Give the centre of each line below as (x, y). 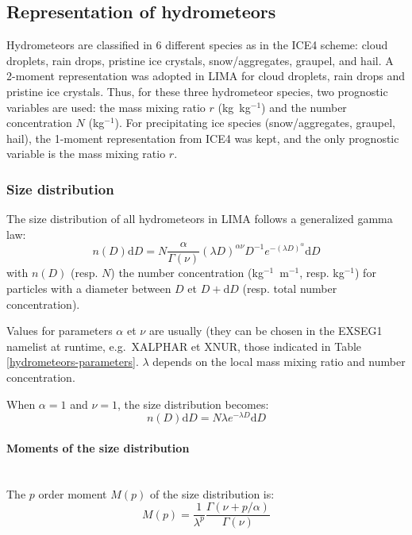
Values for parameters (60, 331)
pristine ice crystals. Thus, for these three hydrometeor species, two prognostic (197, 91)
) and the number (304, 107)
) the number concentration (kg (187, 273)
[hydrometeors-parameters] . (73, 362)
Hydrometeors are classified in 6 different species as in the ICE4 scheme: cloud (197, 45)
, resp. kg (322, 273)
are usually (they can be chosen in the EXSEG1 (266, 331)
